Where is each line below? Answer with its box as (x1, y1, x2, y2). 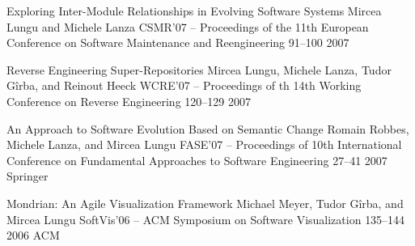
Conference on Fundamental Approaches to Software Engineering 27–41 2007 (6, 151, 387, 168)
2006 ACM (6, 227, 60, 244)
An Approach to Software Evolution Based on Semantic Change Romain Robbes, (6, 120, 409, 137)
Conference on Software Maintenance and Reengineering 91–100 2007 (6, 34, 349, 51)
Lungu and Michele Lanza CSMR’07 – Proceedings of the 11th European (6, 18, 369, 35)
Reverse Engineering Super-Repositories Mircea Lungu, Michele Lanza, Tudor (6, 61, 392, 78)
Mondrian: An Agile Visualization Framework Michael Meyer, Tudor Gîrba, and (6, 194, 404, 211)
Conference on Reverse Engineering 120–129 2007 (6, 92, 251, 109)
